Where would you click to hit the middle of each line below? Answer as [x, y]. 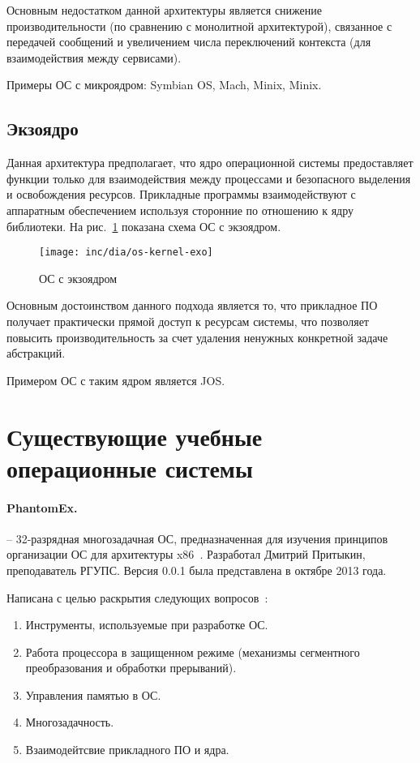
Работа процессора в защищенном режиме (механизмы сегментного [193, 652]
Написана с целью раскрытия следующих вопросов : [137, 597]
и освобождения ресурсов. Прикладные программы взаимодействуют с [181, 194]
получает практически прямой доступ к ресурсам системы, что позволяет [188, 321]
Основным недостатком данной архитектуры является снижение [164, 10]
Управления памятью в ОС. [93, 694]
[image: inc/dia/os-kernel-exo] [126, 253]
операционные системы [130, 467]
